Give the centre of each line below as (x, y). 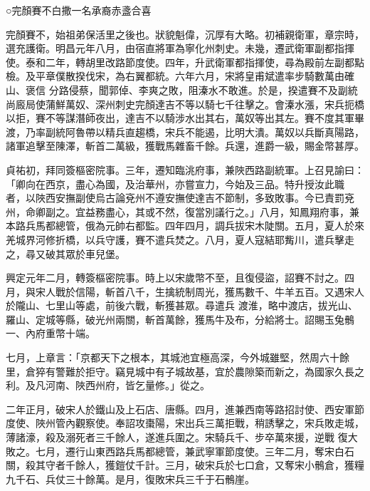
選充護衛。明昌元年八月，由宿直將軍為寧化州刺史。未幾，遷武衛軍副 (165, 48)
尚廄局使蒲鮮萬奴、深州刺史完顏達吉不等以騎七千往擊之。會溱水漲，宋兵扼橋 (185, 104)
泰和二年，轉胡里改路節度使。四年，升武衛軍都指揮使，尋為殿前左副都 (190, 62)
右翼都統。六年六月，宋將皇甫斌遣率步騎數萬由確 (239, 76)
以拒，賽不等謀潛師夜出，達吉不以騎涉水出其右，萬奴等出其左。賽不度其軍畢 (185, 118)
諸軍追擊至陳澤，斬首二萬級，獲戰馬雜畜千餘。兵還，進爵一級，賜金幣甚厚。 (185, 146)
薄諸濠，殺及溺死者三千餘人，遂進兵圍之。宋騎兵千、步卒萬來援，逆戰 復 (177, 437)
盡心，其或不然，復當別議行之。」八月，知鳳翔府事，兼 (232, 211)
